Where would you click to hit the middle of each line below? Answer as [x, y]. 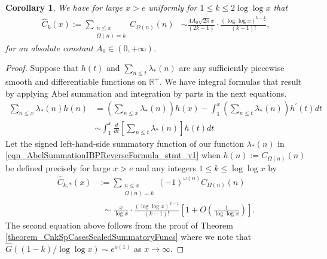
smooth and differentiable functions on [76, 81]
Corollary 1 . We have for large [64, 7]
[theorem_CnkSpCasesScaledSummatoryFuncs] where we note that [129, 237]
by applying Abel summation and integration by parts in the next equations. [146, 93]
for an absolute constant [49, 47]
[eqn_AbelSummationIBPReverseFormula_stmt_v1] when [113, 155]
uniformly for [173, 7]
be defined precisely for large [58, 167]
